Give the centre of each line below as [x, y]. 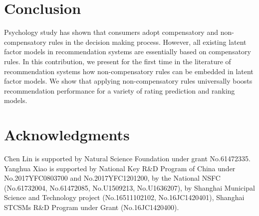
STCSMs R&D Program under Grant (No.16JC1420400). [92, 207]
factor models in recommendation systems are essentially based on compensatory [128, 52]
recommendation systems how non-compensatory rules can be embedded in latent [129, 71]
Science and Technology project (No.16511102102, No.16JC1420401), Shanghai [124, 197]
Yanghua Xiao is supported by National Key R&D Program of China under [120, 168]
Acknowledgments [67, 135]
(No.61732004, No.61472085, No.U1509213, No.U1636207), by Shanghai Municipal [129, 187]
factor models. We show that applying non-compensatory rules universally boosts [128, 81]
